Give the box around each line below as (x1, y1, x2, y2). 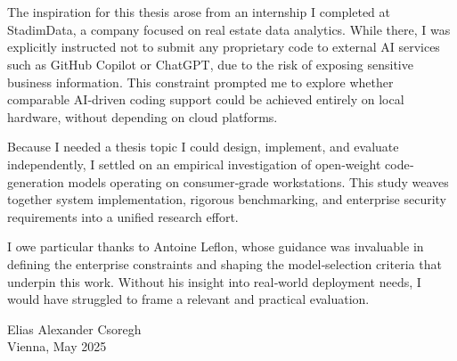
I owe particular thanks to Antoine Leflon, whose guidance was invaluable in (7, 237, 424, 256)
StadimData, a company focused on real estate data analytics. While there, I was (7, 20, 451, 38)
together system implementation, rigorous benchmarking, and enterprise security (7, 190, 446, 209)
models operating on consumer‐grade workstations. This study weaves (68, 172, 449, 191)
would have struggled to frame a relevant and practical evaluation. (7, 290, 370, 308)
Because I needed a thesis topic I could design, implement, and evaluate (7, 137, 399, 156)
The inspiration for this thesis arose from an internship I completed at (7, 3, 390, 21)
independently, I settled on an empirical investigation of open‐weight (7, 154, 381, 173)
